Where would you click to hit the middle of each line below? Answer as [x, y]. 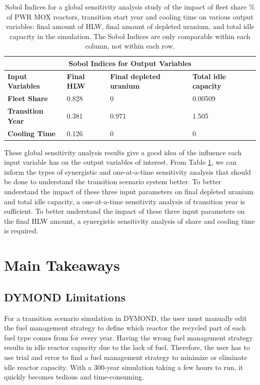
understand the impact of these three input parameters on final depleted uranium [129, 191]
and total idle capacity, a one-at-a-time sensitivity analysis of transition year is [124, 201]
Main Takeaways [62, 265]
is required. [21, 231]
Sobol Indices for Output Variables [130, 63]
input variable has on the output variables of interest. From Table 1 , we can [120, 162]
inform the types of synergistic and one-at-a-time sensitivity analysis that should [127, 171]
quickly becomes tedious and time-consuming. [74, 377]
